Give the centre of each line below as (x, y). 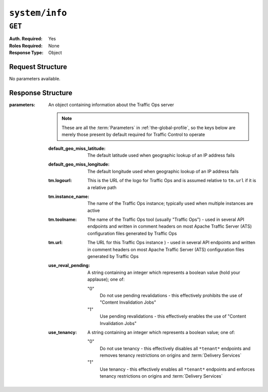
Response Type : (26, 53)
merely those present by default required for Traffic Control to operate (134, 134)
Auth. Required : (26, 39)
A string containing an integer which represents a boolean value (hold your (164, 272)
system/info (38, 13)
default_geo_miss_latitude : (77, 148)
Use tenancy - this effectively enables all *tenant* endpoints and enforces (177, 369)
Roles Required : (26, 46)
